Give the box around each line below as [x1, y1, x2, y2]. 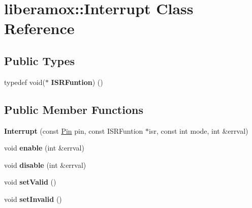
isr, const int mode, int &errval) [149, 125, 248, 136]
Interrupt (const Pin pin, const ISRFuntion [4, 125, 143, 136]
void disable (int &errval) [4, 159, 86, 170]
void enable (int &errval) [4, 142, 84, 153]
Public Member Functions [4, 101, 143, 117]
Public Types [4, 52, 75, 68]
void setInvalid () [4, 193, 62, 204]
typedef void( [4, 76, 45, 87]
